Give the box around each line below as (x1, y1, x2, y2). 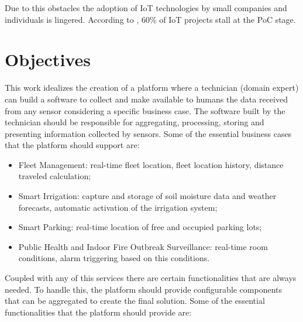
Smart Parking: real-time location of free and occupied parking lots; (18, 221, 262, 233)
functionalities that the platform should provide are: (5, 306, 192, 318)
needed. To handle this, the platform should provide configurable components (5, 283, 283, 295)
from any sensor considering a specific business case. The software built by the (5, 104, 285, 117)
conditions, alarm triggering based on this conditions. (18, 252, 210, 264)
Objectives (5, 47, 91, 71)
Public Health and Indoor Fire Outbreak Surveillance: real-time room (18, 240, 268, 252)
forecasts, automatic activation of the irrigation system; (18, 201, 218, 213)
